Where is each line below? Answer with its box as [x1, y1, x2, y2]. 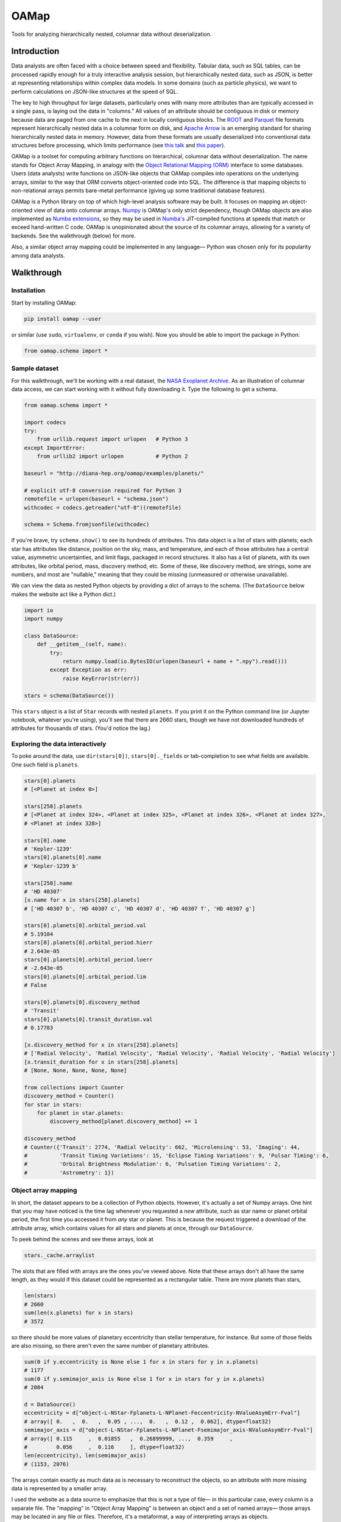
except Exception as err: [49, 667, 127, 673]
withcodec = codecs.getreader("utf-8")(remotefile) [24, 504, 182, 511]
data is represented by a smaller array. [11, 1485, 108, 1492]
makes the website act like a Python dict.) [11, 591, 116, 598]
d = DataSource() [24, 1401, 76, 1408]
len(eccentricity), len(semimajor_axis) [24, 1452, 146, 1459]
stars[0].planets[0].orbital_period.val [24, 922, 146, 929]
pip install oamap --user [24, 315, 102, 322]
